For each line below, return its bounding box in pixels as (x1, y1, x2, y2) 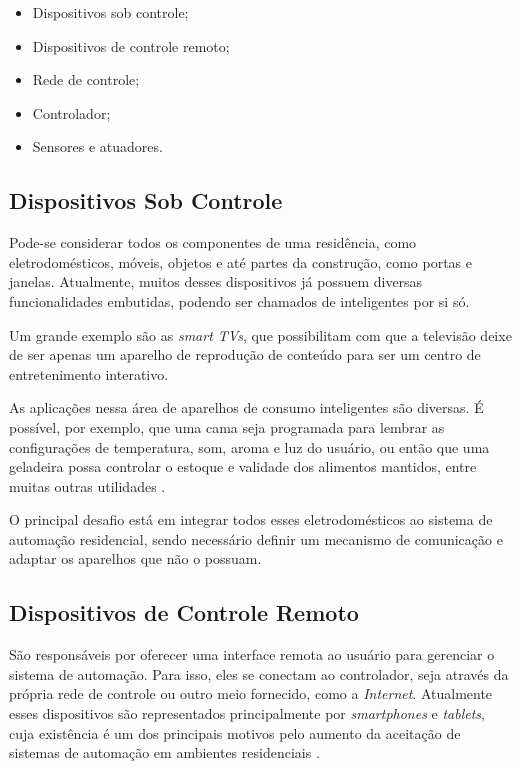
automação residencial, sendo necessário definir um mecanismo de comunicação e (9, 528, 503, 549)
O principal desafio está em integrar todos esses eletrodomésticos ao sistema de (9, 509, 493, 530)
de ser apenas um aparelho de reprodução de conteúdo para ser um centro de (9, 344, 481, 365)
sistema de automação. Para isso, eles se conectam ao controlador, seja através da (9, 663, 509, 684)
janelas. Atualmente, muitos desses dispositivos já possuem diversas (9, 271, 423, 292)
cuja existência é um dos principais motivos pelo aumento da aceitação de (9, 722, 461, 743)
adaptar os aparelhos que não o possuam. (9, 548, 262, 569)
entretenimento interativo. (9, 363, 169, 384)
